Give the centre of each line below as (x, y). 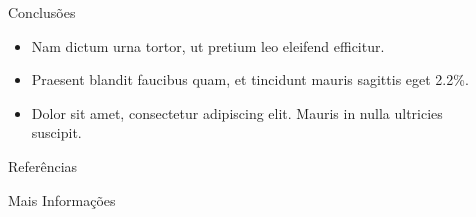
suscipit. (56, 132)
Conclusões (42, 12)
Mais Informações (62, 199)
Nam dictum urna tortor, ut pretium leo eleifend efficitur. (208, 45)
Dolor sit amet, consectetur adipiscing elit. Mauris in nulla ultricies (237, 112)
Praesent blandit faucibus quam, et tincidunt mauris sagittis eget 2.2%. (250, 79)
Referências (43, 165)
